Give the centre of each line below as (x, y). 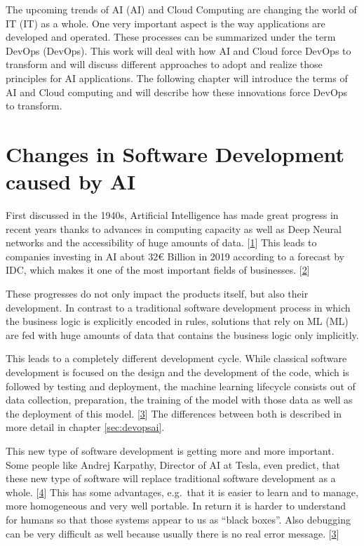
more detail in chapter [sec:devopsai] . (85, 427)
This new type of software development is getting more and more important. (170, 450)
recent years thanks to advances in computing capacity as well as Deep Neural (174, 228)
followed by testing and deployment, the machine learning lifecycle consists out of (181, 386)
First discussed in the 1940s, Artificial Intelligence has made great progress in (172, 215)
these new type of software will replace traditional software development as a (171, 478)
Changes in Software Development (175, 153)
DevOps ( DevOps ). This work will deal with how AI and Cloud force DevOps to (178, 50)
